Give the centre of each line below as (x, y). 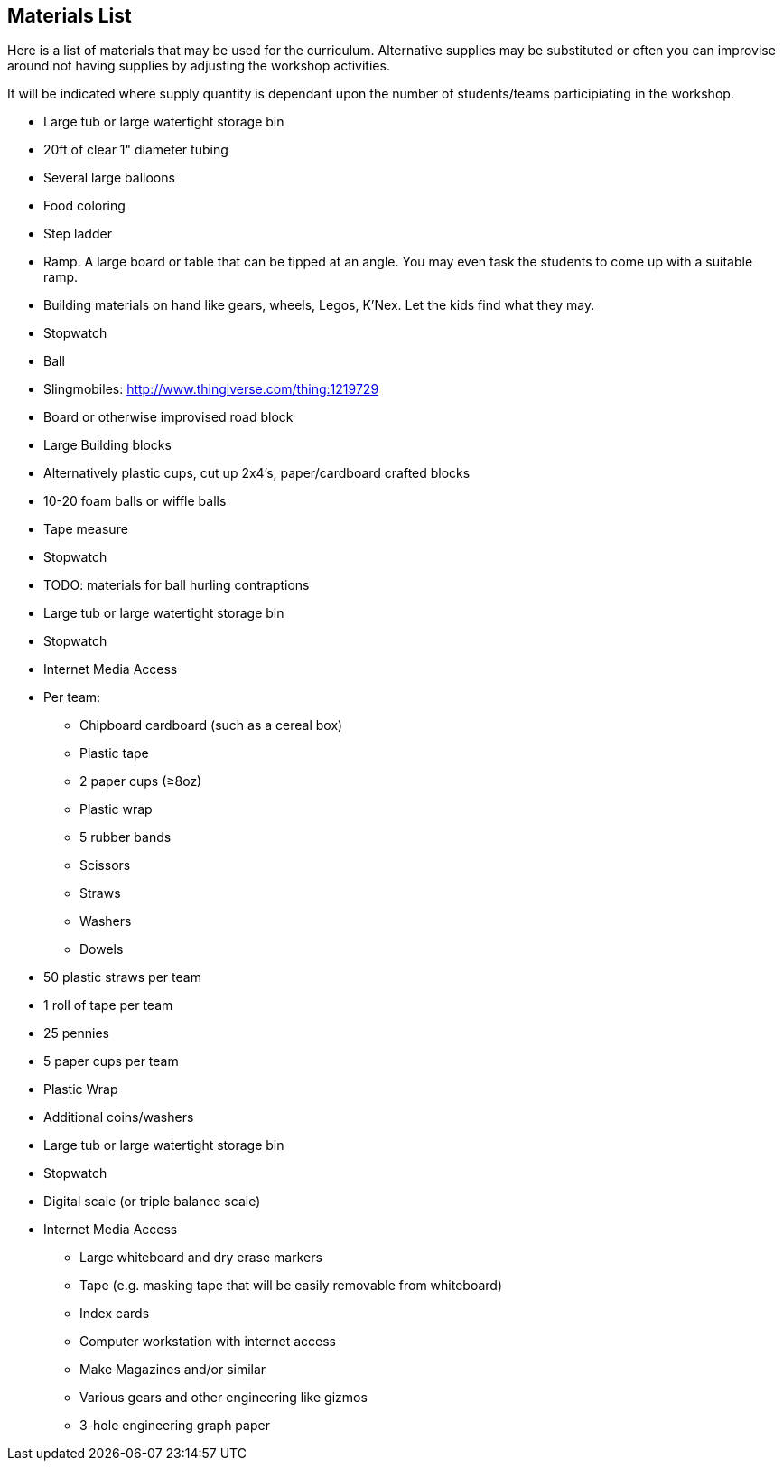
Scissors (105, 865)
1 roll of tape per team (108, 1005)
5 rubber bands (126, 837)
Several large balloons (109, 178)
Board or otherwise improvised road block (168, 417)
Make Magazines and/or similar (173, 1370)
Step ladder (78, 234)
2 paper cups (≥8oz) (141, 781)
